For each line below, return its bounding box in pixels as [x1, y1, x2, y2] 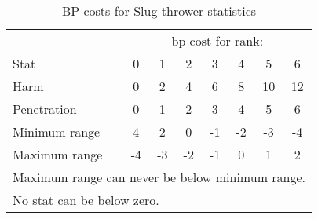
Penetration [13, 100, 77, 118]
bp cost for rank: [171, 31, 264, 49]
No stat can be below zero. [13, 191, 159, 209]
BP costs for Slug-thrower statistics [61, 2, 257, 20]
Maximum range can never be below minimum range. [13, 168, 306, 186]
